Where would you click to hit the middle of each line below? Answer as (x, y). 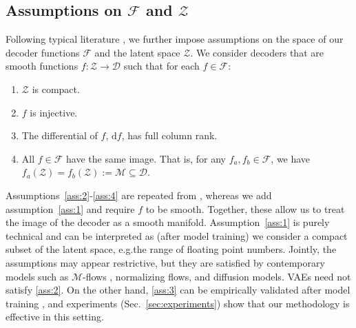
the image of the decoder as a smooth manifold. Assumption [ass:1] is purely (168, 222)
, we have (291, 158)
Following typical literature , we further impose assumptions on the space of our (175, 39)
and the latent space (137, 52)
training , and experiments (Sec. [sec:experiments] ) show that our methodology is (178, 303)
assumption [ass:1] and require (70, 208)
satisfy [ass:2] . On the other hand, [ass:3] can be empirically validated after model (178, 290)
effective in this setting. (55, 317)
